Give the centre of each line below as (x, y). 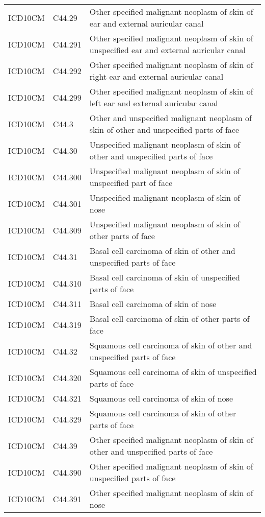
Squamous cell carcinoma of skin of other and (171, 345)
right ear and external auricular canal (156, 76)
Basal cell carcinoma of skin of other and (162, 251)
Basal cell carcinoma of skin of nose (153, 304)
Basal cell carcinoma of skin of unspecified (165, 277)
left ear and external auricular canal (154, 103)
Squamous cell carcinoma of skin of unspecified (173, 372)
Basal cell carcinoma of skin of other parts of (169, 319)
